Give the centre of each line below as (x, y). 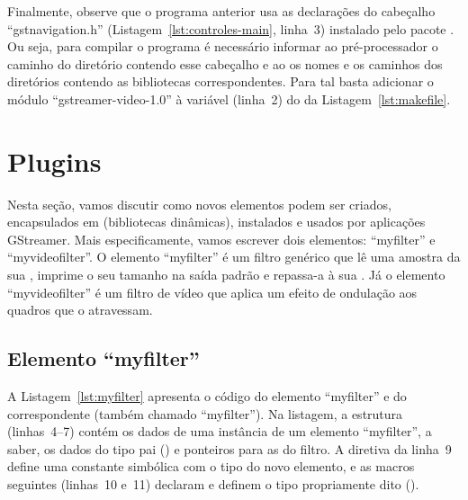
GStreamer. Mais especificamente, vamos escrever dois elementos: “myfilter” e (221, 239)
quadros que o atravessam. (80, 310)
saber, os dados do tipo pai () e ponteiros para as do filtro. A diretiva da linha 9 (229, 448)
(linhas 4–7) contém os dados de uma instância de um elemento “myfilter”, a (220, 431)
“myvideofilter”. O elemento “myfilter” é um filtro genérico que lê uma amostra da (234, 257)
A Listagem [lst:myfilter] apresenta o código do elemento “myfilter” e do (207, 396)
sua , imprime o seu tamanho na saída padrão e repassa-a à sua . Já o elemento (226, 275)
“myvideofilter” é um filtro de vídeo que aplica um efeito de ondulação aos (212, 292)
